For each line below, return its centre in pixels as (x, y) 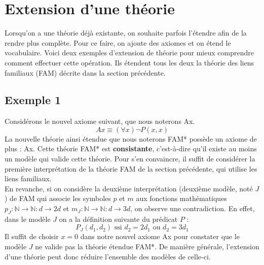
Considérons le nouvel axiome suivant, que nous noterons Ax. (100, 121)
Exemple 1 (33, 100)
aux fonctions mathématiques (181, 198)
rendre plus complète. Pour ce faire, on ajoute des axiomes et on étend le (118, 42)
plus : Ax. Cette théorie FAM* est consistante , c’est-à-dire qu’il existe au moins (131, 148)
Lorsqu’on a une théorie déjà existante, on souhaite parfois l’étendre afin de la (126, 33)
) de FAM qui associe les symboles (58, 198)
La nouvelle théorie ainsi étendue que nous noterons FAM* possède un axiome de (131, 138)
